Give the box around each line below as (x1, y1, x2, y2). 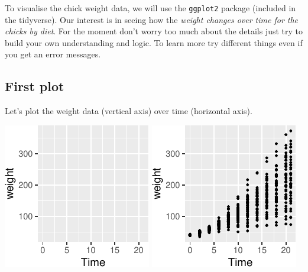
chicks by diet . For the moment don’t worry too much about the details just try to (5, 25, 303, 37)
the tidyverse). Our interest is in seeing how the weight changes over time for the (5, 13, 299, 25)
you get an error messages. (5, 48, 101, 60)
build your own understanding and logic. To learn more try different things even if (5, 36, 303, 48)
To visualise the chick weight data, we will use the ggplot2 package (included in (5, 2, 296, 14)
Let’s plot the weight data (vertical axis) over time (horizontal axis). (5, 105, 252, 117)
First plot (5, 77, 64, 95)
